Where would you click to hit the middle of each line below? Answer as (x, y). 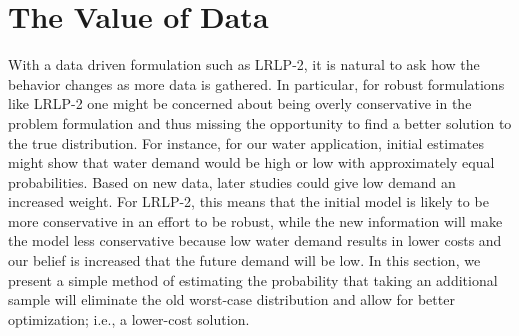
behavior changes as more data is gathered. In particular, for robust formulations (256, 83)
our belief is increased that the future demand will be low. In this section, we (244, 260)
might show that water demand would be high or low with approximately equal (251, 162)
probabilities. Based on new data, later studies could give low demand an (232, 181)
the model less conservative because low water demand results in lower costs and (255, 240)
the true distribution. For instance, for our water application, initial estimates (246, 142)
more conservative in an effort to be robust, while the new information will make (255, 220)
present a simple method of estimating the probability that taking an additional (253, 279)
